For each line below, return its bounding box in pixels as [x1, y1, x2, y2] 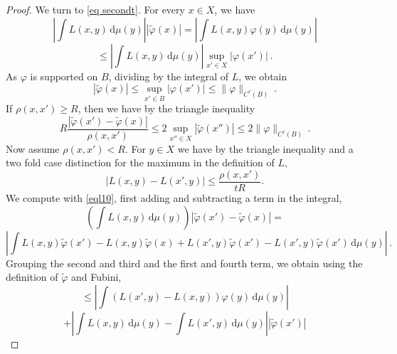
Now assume [6, 141, 60, 156]
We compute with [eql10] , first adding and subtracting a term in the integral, [6, 190, 342, 205]
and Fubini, [71, 269, 122, 284]
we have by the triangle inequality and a [177, 141, 354, 156]
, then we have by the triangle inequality [78, 101, 255, 116]
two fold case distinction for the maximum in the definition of [6, 155, 275, 170]
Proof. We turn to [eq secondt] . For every [6, 2, 185, 16]
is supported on [30, 68, 98, 83]
